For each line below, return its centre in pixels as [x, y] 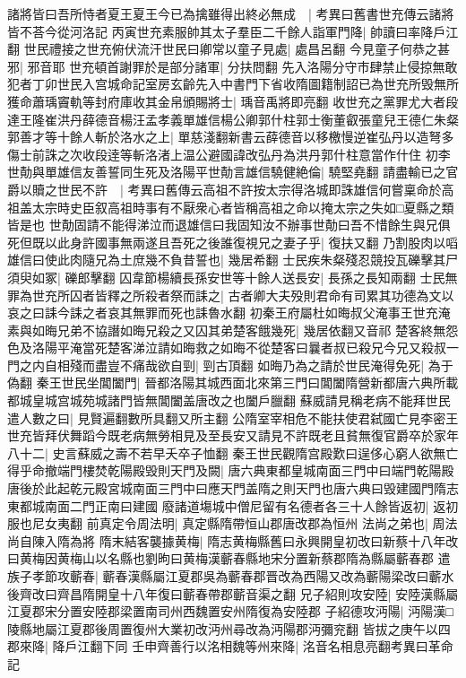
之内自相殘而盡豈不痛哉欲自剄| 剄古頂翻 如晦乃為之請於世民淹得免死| [222, 365]
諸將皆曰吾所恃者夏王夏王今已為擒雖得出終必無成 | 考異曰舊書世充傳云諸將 [231, 13]
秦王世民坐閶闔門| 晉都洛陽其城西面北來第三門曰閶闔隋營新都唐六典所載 [247, 382]
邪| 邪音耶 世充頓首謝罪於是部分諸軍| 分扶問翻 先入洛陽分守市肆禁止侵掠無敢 [233, 66]
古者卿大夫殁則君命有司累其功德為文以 [341, 295]
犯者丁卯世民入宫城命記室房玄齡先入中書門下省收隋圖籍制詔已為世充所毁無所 [233, 84]
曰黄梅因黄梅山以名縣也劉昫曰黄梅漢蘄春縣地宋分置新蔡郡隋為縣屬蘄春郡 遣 [229, 558]
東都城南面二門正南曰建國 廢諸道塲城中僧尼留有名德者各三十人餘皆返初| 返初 [233, 505]
